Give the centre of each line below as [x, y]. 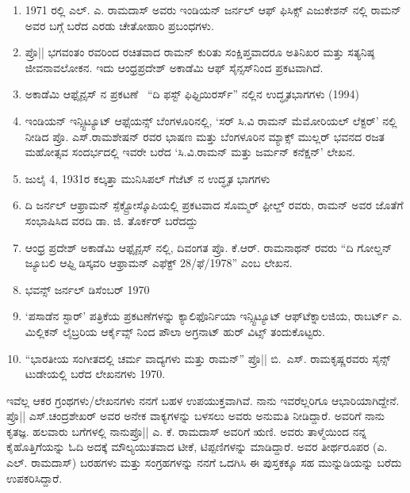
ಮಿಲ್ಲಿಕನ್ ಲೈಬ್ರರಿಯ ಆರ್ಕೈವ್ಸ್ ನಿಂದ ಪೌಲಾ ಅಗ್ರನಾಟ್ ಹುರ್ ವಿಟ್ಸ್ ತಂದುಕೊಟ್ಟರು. [175, 331]
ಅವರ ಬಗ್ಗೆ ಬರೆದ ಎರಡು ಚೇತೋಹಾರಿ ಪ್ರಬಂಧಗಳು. [119, 25]
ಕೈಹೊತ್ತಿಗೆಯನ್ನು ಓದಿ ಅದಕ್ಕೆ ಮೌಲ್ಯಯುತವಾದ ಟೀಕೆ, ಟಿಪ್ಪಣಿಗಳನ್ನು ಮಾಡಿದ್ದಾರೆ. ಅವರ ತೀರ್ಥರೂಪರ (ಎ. [197, 447]
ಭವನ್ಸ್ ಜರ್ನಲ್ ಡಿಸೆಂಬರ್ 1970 [87, 289]
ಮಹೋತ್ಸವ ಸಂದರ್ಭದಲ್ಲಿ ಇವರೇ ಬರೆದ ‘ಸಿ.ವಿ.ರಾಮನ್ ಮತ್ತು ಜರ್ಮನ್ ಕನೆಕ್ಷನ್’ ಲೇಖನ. [190, 152]
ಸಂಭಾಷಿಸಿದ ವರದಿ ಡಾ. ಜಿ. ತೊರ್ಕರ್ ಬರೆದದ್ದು [111, 220]
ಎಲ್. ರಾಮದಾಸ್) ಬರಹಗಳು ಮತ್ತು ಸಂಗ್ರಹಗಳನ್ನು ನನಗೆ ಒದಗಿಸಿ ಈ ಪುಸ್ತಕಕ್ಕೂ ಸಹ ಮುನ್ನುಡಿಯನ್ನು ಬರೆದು [204, 462]
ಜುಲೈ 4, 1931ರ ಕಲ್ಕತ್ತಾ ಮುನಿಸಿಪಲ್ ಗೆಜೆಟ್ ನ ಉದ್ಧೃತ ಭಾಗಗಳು [148, 178]
